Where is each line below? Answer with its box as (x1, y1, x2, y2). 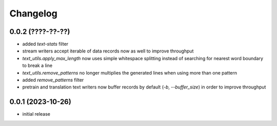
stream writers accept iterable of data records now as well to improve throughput (22, 48, 194, 54)
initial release (22, 111, 51, 117)
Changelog (9, 8, 57, 19)
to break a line (22, 62, 53, 69)
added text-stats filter (22, 41, 69, 47)
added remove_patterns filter (22, 77, 84, 83)
